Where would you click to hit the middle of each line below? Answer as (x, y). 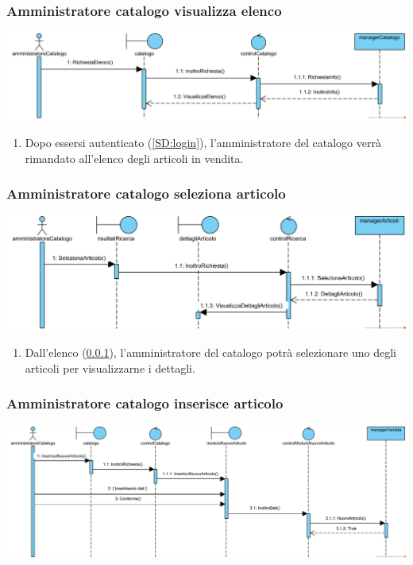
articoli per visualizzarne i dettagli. (110, 368)
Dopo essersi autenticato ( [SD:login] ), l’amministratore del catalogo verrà (203, 143)
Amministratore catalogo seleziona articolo (146, 193)
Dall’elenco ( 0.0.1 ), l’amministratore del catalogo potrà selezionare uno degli (210, 352)
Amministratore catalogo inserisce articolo (145, 403)
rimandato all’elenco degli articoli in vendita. (134, 158)
